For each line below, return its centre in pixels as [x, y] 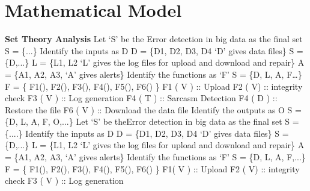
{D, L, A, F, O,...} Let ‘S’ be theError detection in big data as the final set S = [152, 121]
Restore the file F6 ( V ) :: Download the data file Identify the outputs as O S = [153, 109]
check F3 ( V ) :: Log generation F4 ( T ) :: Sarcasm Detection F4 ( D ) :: [141, 98]
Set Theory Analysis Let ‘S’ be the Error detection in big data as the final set [154, 39]
